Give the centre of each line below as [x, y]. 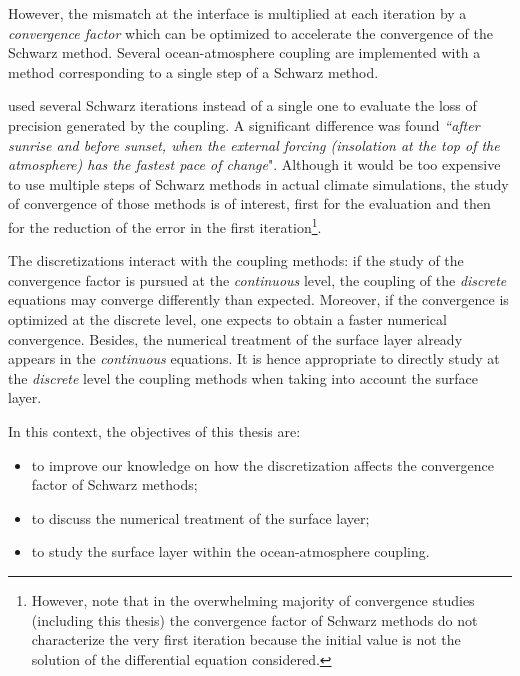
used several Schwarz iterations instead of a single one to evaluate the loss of [242, 105]
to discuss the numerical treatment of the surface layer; [200, 517]
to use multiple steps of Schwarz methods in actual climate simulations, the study [258, 183]
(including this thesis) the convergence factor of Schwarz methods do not [254, 619]
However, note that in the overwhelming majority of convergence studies [253, 599]
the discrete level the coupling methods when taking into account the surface [243, 377]
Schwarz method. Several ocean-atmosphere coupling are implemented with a [244, 52]
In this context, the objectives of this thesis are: [154, 430]
